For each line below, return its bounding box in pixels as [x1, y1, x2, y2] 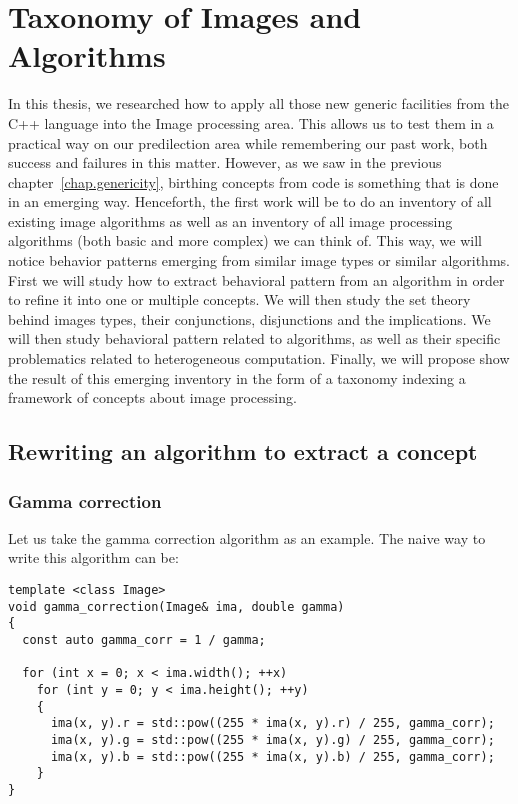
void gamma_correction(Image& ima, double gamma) [8, 599, 345, 614]
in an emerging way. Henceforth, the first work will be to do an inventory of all [8, 191, 492, 212]
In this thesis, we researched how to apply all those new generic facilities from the [8, 93, 510, 114]
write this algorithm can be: [8, 547, 179, 568]
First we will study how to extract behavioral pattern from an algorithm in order [8, 269, 505, 290]
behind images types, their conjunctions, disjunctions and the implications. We [8, 308, 491, 329]
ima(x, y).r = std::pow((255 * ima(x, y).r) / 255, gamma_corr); [50, 716, 495, 731]
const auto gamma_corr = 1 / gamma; [22, 632, 266, 647]
